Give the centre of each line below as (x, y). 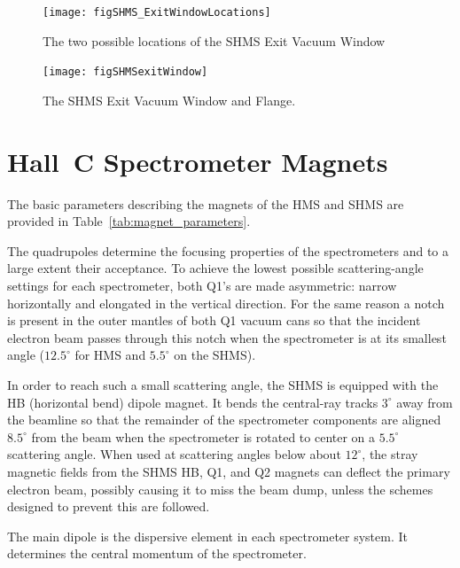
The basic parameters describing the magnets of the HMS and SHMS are (206, 203)
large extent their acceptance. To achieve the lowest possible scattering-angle (215, 268)
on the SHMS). (215, 355)
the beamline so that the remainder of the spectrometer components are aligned (224, 420)
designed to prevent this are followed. (109, 506)
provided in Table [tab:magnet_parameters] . (129, 221)
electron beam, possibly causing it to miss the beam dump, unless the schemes (220, 489)
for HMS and (110, 355)
